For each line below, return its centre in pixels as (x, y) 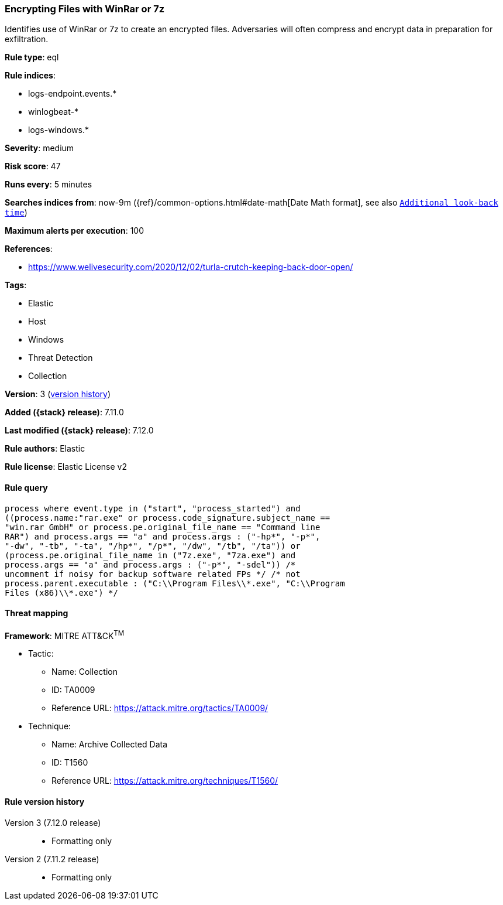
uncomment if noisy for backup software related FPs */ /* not (153, 574)
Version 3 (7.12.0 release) (53, 822)
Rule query (26, 487)
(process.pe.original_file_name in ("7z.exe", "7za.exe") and (150, 555)
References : (29, 249)
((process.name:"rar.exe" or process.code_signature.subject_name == (168, 518)
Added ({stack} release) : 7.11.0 (64, 412)
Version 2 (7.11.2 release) (52, 859)
